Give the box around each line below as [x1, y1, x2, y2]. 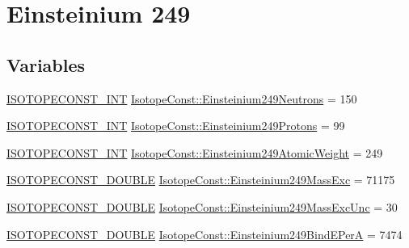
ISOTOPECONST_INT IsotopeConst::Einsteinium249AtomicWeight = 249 [6, 144, 383, 161]
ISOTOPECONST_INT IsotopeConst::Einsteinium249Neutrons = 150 [6, 90, 357, 107]
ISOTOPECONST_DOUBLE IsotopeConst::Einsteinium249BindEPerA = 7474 [6, 225, 403, 242]
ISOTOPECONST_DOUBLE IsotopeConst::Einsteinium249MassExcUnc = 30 [6, 198, 398, 215]
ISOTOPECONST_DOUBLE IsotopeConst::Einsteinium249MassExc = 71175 [6, 171, 395, 188]
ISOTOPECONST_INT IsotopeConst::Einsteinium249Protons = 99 [6, 117, 345, 134]
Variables [6, 52, 86, 77]
